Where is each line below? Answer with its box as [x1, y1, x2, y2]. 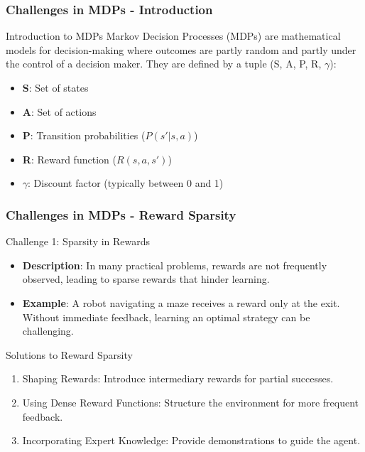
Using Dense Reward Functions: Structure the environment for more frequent [22, 394, 359, 409]
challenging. [22, 323, 74, 338]
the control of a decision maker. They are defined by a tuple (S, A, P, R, [6, 56, 322, 71]
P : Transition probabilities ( [22, 128, 146, 143]
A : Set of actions [22, 104, 97, 119]
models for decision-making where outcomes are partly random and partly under [6, 42, 356, 57]
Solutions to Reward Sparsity [6, 347, 133, 362]
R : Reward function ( [22, 151, 116, 166]
